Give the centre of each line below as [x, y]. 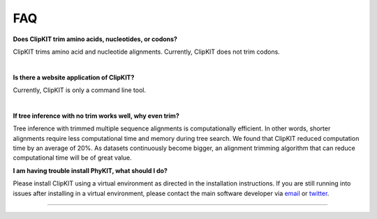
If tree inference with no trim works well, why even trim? [96, 116]
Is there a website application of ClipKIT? [74, 77]
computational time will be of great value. [72, 158]
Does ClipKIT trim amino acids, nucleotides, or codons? [95, 39]
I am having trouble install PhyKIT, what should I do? [90, 170]
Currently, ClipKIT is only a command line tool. [80, 90]
